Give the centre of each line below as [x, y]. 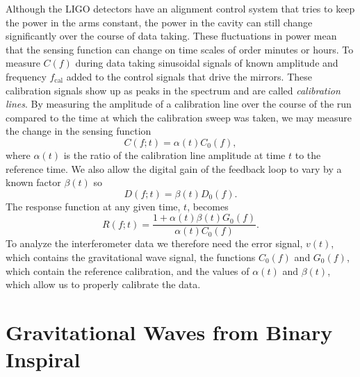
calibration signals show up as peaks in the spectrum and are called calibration [173, 90]
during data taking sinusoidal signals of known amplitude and [207, 63]
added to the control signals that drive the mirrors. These [189, 76]
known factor [33, 182]
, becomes [208, 206]
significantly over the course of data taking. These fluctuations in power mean [171, 36]
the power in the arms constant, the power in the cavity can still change [159, 22]
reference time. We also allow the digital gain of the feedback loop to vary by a [174, 168]
